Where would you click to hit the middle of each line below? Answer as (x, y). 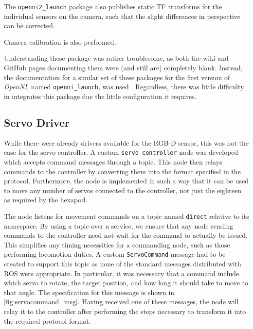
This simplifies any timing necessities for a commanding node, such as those (117, 244)
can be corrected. (29, 25)
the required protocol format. (47, 321)
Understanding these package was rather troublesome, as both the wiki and (116, 58)
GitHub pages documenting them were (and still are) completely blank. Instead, (123, 68)
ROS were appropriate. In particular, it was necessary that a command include (122, 273)
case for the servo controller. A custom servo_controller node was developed (121, 152)
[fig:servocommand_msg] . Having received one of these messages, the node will (121, 302)
